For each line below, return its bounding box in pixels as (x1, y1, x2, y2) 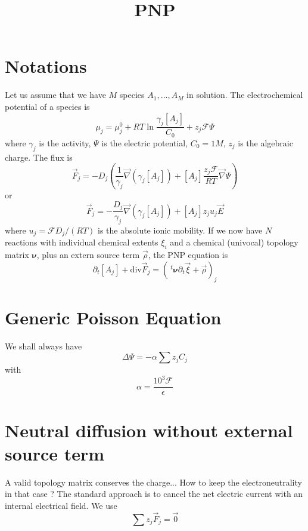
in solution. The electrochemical (186, 88, 303, 101)
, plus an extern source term (36, 248, 140, 261)
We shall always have (5, 339, 82, 352)
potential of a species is (5, 100, 90, 112)
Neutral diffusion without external (5, 418, 293, 442)
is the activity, (39, 136, 91, 149)
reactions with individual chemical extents (5, 236, 158, 248)
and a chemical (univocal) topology (170, 236, 298, 248)
